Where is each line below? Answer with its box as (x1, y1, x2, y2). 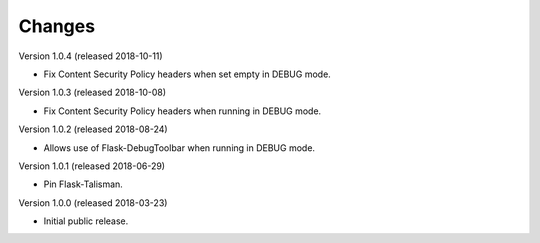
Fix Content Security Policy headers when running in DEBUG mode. (43, 105, 322, 117)
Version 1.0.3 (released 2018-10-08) (18, 86, 167, 99)
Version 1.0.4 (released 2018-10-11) (18, 50, 164, 62)
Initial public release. (43, 215, 129, 227)
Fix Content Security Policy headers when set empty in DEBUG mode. (43, 68, 332, 80)
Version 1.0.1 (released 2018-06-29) (18, 160, 165, 172)
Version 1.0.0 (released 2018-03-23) (18, 196, 168, 209)
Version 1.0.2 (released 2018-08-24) (18, 123, 169, 135)
